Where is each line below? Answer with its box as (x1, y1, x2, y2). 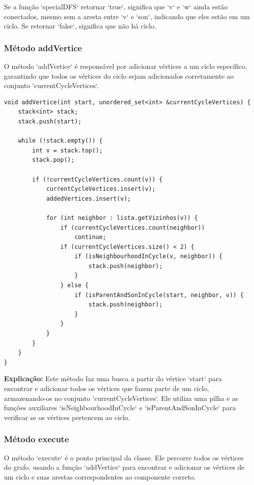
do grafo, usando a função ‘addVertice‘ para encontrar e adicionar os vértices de (4, 462, 245, 472)
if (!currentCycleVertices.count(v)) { (32, 176, 163, 183)
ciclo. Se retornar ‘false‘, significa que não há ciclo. (4, 21, 157, 31)
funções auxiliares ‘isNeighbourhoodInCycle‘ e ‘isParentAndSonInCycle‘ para (4, 402, 236, 413)
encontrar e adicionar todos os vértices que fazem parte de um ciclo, (4, 383, 209, 393)
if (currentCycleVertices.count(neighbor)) (60, 224, 205, 231)
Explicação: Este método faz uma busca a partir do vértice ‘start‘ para (4, 373, 222, 384)
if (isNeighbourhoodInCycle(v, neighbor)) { (74, 253, 222, 260)
